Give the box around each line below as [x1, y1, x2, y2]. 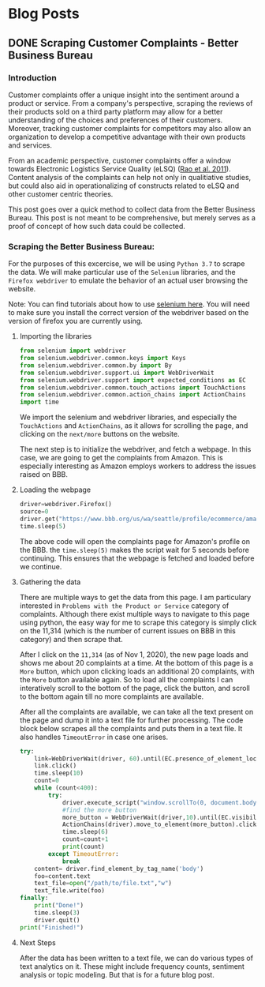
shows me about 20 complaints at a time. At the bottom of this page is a [19, 658, 254, 667]
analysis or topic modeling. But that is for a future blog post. [19, 970, 215, 979]
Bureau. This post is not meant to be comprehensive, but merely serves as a [8, 212, 256, 222]
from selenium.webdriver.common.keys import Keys [19, 355, 187, 362]
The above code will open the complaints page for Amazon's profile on [19, 536, 251, 546]
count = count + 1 [62, 835, 109, 843]
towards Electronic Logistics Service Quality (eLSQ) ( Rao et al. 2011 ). [8, 163, 231, 174]
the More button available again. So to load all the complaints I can [19, 674, 233, 684]
